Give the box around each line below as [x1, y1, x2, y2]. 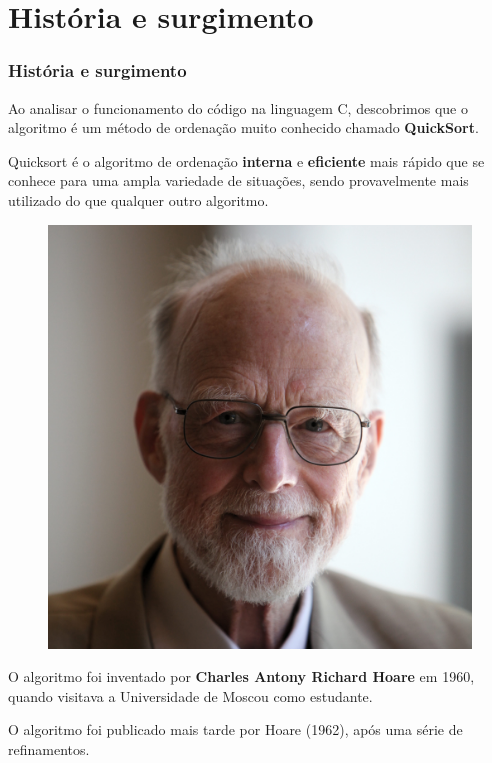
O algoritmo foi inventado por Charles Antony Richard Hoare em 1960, [8, 666, 475, 687]
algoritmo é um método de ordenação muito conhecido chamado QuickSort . [8, 117, 479, 138]
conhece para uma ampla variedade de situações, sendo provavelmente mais [8, 170, 469, 191]
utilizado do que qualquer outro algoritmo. [8, 189, 269, 210]
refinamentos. [8, 738, 90, 759]
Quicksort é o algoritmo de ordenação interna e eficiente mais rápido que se [8, 150, 485, 171]
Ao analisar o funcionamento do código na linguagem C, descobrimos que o [8, 97, 468, 118]
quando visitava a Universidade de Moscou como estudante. [8, 685, 373, 706]
